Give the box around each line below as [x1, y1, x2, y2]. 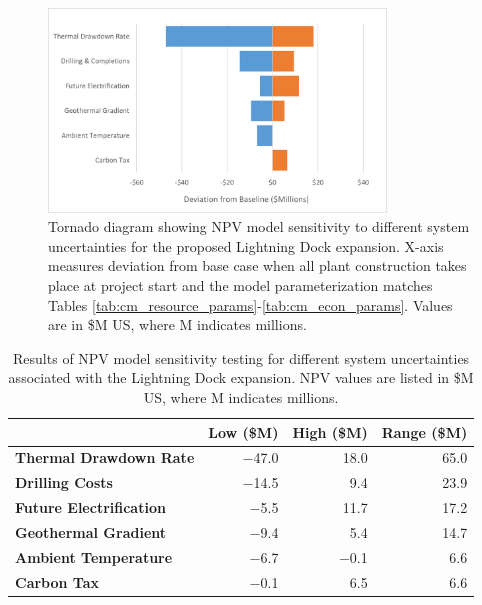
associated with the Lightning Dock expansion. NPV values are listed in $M [8, 367, 474, 388]
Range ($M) [381, 421, 468, 442]
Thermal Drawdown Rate [15, 447, 195, 468]
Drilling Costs [15, 472, 113, 493]
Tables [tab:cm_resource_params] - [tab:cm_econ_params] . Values [48, 294, 453, 315]
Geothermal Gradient [15, 522, 167, 543]
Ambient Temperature [15, 546, 173, 567]
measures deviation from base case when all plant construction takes [48, 255, 467, 276]
